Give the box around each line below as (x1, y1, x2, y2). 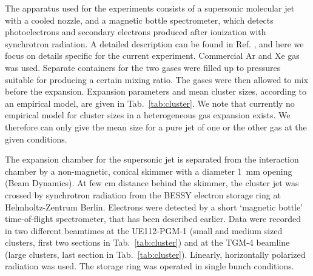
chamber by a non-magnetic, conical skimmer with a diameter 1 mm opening (5, 164, 292, 177)
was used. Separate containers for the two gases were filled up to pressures (5, 61, 281, 73)
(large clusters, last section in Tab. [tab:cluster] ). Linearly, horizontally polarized (5, 247, 306, 260)
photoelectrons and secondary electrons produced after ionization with (5, 25, 266, 38)
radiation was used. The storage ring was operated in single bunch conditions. (5, 260, 294, 272)
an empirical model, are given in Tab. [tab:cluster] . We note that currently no (5, 96, 295, 109)
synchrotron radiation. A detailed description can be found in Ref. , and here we (5, 37, 304, 50)
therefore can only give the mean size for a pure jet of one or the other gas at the (5, 120, 307, 133)
